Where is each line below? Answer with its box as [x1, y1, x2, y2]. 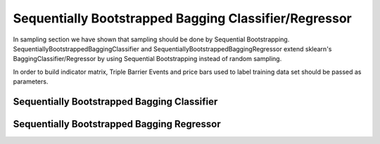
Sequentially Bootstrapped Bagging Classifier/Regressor [13, 11, 352, 26]
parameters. [13, 77, 49, 86]
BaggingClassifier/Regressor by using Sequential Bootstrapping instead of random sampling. [13, 55, 282, 63]
